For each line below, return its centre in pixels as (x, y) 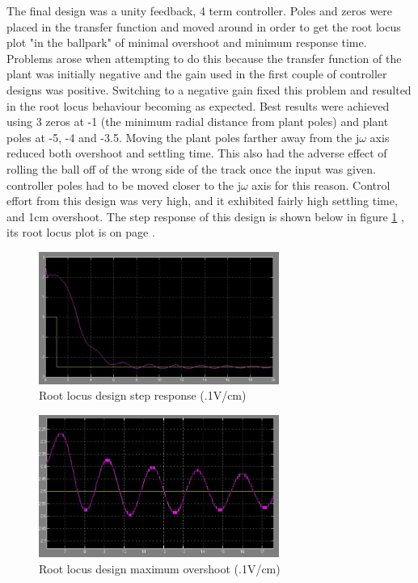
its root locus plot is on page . (81, 232)
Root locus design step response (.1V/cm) (143, 395)
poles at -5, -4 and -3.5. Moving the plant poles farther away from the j (183, 137)
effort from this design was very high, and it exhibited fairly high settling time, (202, 201)
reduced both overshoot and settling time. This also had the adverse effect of (197, 153)
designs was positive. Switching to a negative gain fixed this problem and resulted (209, 89)
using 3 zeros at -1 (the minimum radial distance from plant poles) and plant (198, 122)
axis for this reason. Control (321, 185)
